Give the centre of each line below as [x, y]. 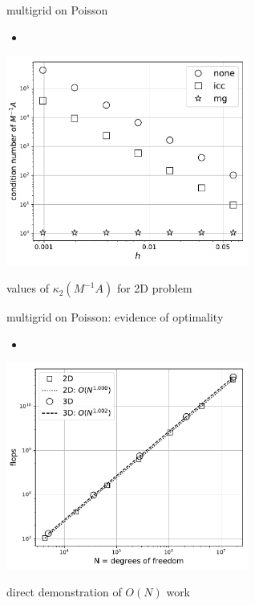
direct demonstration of [64, 591]
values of [28, 288]
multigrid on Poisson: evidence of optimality [115, 317]
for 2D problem [154, 288]
